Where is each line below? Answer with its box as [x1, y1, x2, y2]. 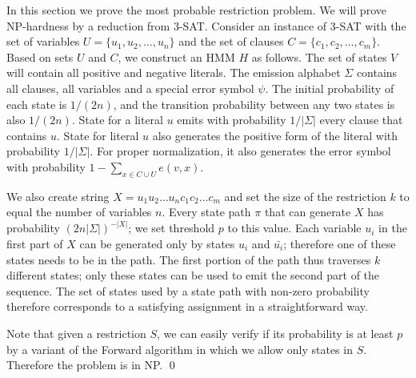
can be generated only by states [79, 235, 235, 251]
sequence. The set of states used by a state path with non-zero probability [6, 282, 370, 299]
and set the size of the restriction [224, 187, 386, 204]
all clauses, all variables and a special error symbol [6, 79, 254, 96]
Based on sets [6, 48, 74, 65]
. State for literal [56, 127, 139, 143]
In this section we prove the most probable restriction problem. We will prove [6, 2, 386, 18]
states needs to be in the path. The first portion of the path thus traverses [6, 251, 371, 267]
